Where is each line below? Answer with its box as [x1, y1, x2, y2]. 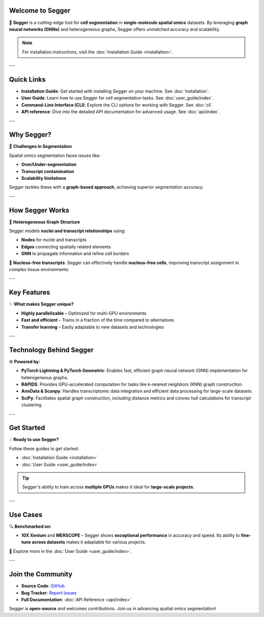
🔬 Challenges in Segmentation [9, 144, 72, 149]
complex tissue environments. [9, 267, 69, 272]
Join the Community [9, 570, 73, 578]
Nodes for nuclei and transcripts [21, 237, 87, 243]
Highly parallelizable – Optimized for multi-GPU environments [21, 310, 147, 316]
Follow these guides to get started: [9, 445, 79, 451]
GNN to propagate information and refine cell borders [21, 250, 130, 257]
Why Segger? [9, 130, 51, 139]
